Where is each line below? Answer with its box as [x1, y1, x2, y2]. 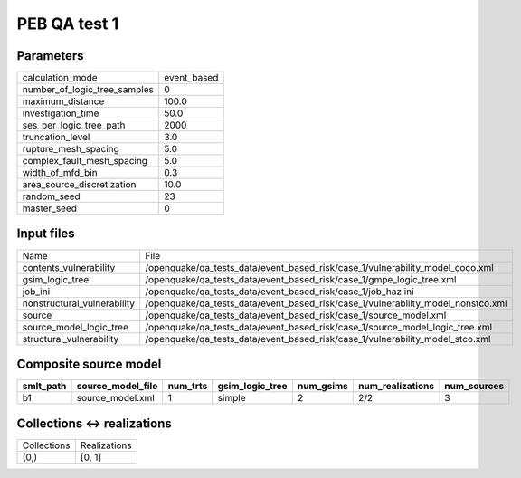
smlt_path [22, 380, 67, 393]
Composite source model [16, 357, 162, 371]
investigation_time [22, 107, 99, 119]
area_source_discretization [22, 178, 137, 191]
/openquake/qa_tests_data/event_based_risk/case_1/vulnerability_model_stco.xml [145, 332, 491, 345]
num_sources [444, 380, 505, 393]
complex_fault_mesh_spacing [22, 155, 148, 167]
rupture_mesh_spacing [22, 143, 119, 156]
